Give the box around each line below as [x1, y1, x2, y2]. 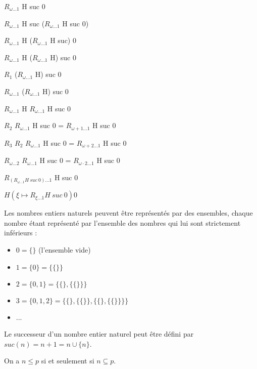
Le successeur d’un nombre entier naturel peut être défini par [4, 329, 194, 339]
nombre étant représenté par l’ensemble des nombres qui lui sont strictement [4, 217, 241, 228]
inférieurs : [4, 227, 37, 238]
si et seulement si [41, 355, 94, 366]
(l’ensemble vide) [38, 244, 91, 255]
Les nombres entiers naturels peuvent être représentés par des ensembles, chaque [4, 208, 253, 218]
